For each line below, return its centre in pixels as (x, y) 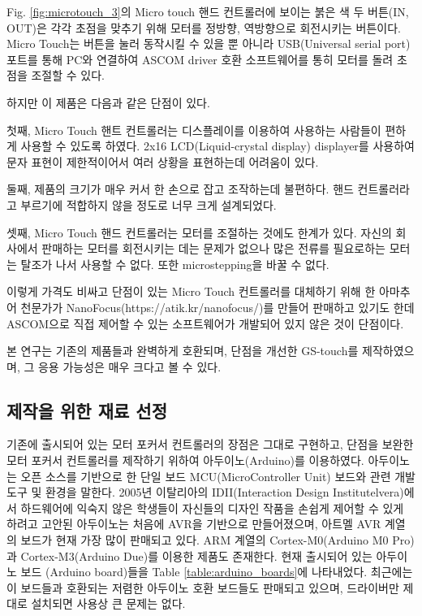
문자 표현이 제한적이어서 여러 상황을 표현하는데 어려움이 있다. (163, 161)
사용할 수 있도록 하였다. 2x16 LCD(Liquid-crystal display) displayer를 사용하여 (217, 146)
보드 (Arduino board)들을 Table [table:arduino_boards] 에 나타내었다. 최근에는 (217, 572)
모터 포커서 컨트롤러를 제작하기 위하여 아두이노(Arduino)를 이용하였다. (185, 460)
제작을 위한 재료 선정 (87, 410)
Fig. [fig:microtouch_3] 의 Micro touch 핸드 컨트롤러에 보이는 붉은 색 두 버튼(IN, (208, 11)
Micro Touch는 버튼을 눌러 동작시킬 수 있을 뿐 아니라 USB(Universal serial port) (209, 43)
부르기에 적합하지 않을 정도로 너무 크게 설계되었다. (149, 204)
